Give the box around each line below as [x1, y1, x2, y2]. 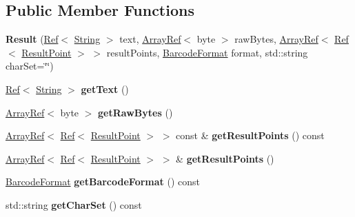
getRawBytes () [98, 105, 173, 119]
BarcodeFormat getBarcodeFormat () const [6, 174, 201, 189]
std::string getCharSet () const [6, 197, 142, 211]
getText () [81, 81, 129, 96]
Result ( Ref [6, 32, 59, 46]
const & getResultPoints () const [176, 128, 325, 143]
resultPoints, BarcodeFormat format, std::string [106, 45, 308, 59]
